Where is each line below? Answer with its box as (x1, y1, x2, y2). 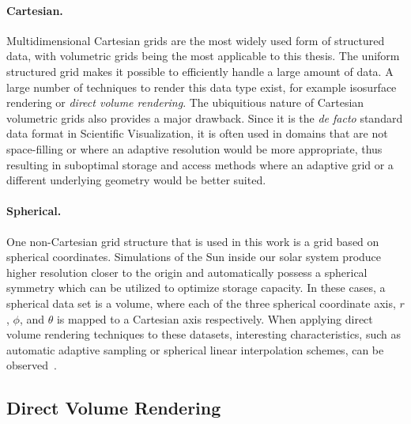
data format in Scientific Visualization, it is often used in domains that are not (6, 125, 388, 142)
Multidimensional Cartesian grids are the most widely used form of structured (6, 32, 385, 48)
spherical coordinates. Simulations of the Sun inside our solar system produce (6, 248, 382, 265)
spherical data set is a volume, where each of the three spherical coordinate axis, (6, 294, 396, 311)
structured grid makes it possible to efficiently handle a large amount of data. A (6, 62, 394, 79)
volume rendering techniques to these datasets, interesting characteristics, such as (6, 326, 401, 343)
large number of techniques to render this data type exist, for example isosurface (6, 78, 397, 95)
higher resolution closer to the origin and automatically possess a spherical (6, 263, 368, 280)
